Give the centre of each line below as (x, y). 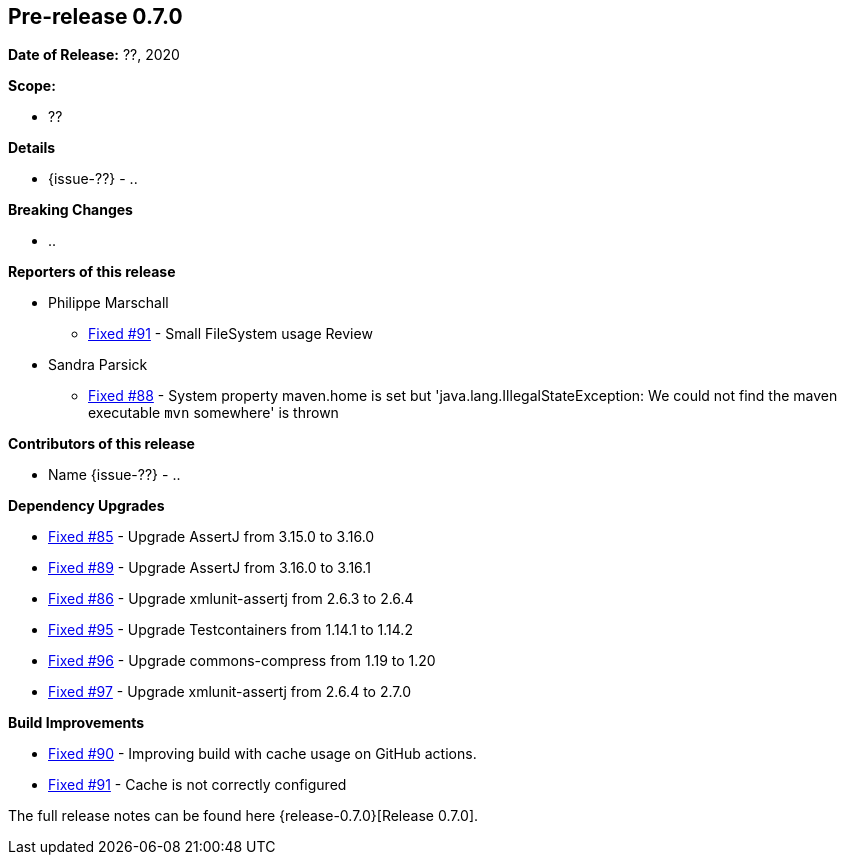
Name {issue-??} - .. (114, 475)
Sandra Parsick (98, 365)
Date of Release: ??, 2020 (94, 55)
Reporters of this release (92, 272)
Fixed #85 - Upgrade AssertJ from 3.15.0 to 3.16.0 (211, 537)
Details (32, 148)
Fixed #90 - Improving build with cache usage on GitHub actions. (262, 754)
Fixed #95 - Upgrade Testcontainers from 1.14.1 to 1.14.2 (230, 630)
